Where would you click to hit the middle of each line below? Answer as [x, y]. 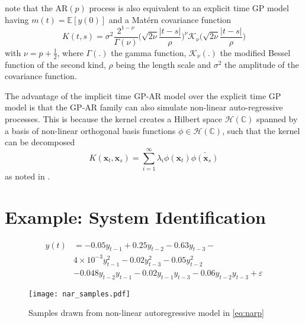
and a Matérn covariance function [170, 19]
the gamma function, [149, 52]
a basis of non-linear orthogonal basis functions [90, 130]
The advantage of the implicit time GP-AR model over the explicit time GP [143, 95]
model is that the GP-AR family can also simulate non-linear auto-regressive [144, 107]
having [17, 19]
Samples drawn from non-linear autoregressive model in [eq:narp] [146, 313]
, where [70, 52]
